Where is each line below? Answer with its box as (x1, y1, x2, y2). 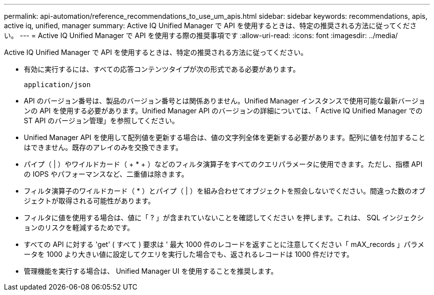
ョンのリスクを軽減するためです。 (24, 223, 134, 232)
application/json (24, 81, 91, 89)
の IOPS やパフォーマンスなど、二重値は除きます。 (24, 170, 188, 178)
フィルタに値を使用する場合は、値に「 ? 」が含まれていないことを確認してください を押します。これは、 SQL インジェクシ (24, 213, 424, 222)
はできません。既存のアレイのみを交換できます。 (24, 143, 183, 151)
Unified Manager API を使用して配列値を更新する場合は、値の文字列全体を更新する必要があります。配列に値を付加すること (24, 133, 426, 142)
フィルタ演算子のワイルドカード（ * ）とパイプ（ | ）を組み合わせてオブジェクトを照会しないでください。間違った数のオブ (24, 187, 426, 195)
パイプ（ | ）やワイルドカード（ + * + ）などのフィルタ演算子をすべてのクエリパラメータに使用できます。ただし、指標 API (24, 160, 423, 168)
